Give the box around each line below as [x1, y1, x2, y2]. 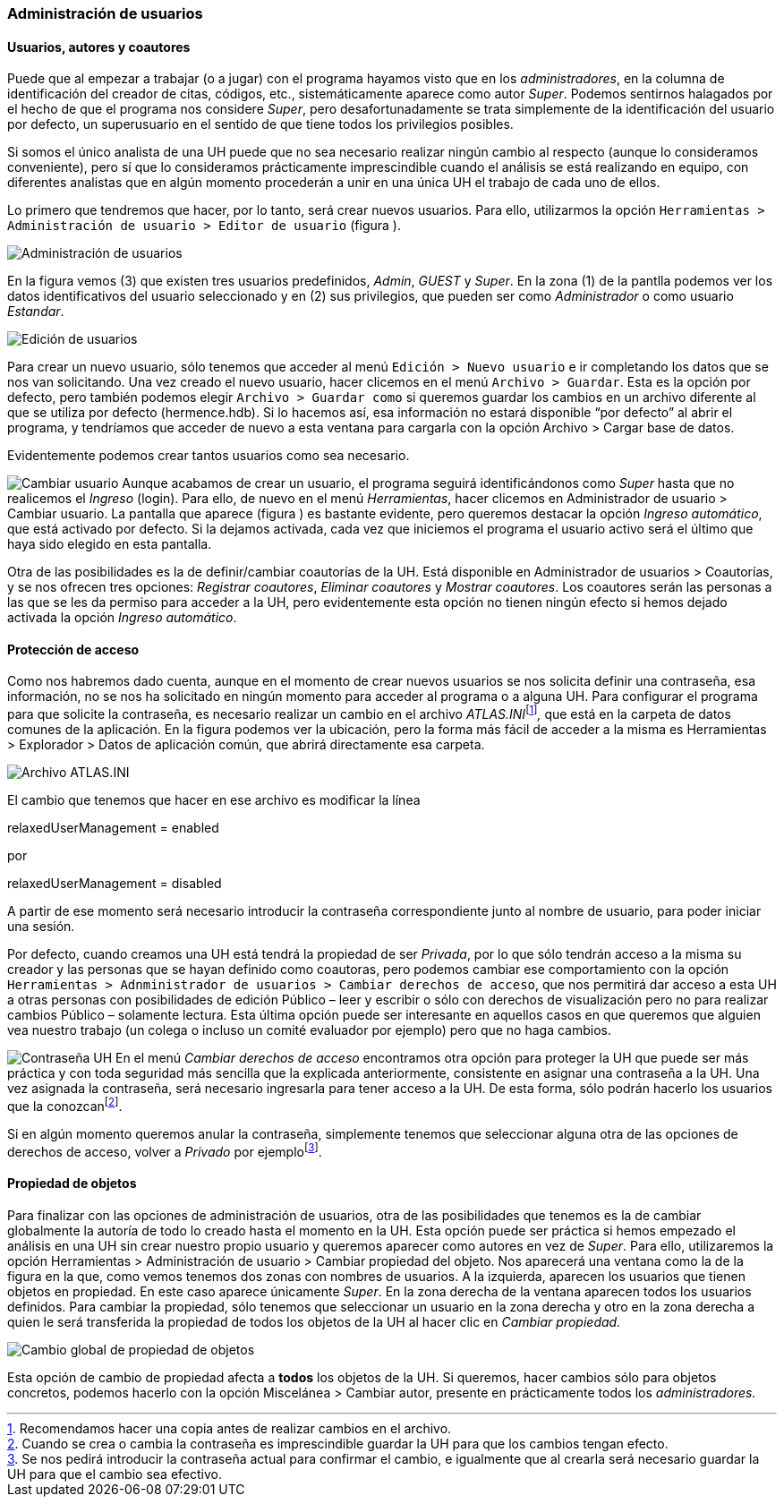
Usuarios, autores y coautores [7, 38, 191, 55]
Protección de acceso [7, 641, 140, 657]
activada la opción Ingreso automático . [7, 610, 237, 626]
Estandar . [7, 303, 64, 320]
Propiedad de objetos [7, 1175, 137, 1192]
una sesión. [7, 919, 75, 935]
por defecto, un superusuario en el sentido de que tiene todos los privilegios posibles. [7, 116, 514, 132]
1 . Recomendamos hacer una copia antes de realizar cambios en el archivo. [7, 1420, 452, 1436]
